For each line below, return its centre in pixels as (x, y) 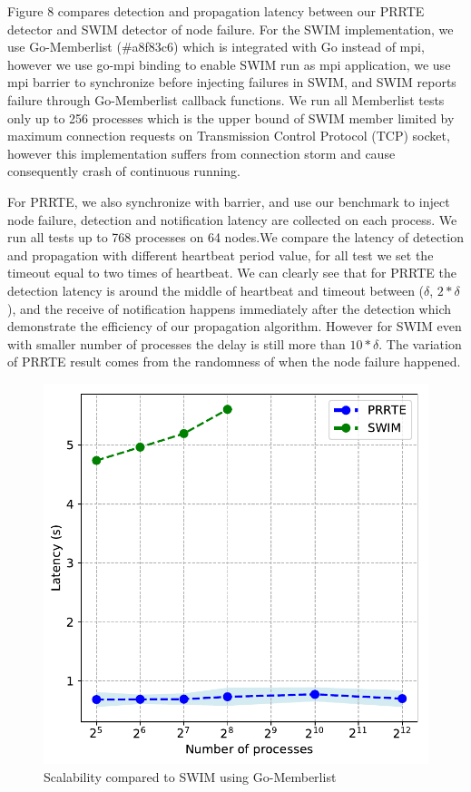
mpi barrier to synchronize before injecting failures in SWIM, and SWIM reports (232, 82)
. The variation (420, 343)
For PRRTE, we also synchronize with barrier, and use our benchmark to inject (229, 201)
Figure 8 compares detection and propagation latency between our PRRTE (216, 11)
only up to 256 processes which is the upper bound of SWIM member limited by (231, 117)
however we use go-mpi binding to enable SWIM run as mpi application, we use (229, 64)
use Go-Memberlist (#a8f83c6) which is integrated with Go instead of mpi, (216, 47)
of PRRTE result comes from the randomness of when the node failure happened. (234, 362)
